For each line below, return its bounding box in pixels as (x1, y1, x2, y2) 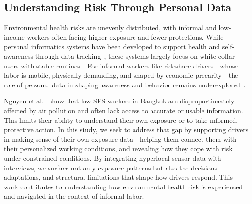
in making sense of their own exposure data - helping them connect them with (4, 134, 237, 144)
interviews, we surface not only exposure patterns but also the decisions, (4, 162, 219, 172)
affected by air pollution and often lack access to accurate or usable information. (4, 105, 243, 115)
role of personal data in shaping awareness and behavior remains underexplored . (4, 79, 246, 89)
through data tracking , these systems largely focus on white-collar (35, 51, 235, 61)
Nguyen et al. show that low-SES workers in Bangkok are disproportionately (4, 96, 235, 106)
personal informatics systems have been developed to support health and (4, 41, 220, 51)
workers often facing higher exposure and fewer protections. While (27, 32, 224, 42)
